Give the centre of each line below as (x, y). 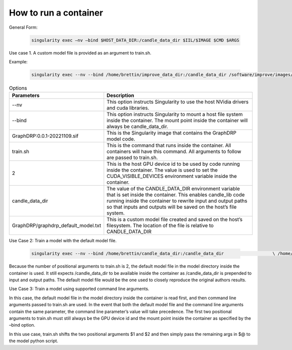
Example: (18, 61)
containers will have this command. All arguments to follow (174, 152)
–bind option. (22, 325)
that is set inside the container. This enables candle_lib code (176, 195)
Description (120, 96)
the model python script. (34, 341)
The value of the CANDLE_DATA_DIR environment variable (173, 189)
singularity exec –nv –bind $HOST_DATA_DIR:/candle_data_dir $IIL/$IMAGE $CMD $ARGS (135, 40)
